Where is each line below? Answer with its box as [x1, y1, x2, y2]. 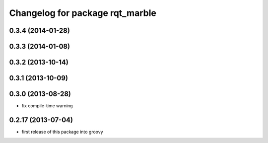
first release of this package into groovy [21, 129, 104, 135]
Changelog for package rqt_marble [9, 7, 156, 18]
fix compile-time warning [21, 103, 73, 109]
